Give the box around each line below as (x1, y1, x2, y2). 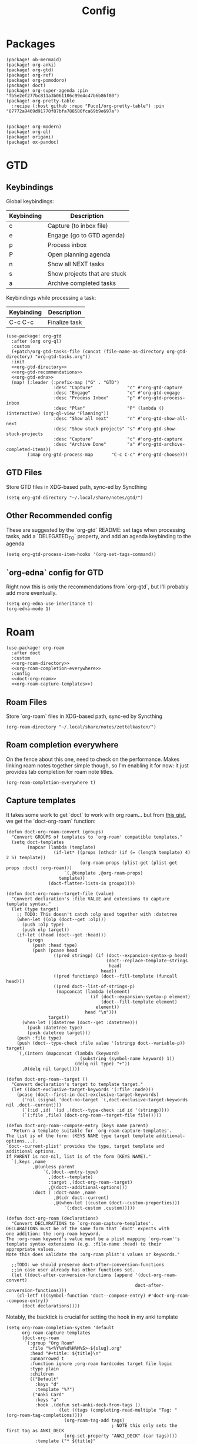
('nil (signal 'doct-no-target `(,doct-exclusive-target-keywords (21, 1097, 188, 1102)
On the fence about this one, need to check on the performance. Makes (6, 756, 180, 763)
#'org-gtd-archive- (137, 441, 185, 447)
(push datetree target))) (27, 1029, 91, 1036)
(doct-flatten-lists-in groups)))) (48, 880, 135, 886)
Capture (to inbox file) (47, 221, 109, 230)
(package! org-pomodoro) (6, 77, 67, 83)
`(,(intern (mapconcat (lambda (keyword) (16, 1050, 119, 1056)
